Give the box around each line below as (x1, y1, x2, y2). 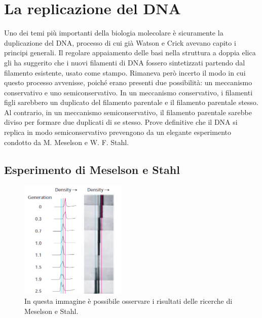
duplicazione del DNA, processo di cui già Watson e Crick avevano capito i (4, 37, 236, 48)
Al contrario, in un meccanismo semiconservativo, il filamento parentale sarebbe (4, 107, 252, 117)
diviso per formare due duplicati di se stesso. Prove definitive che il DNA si (4, 117, 238, 127)
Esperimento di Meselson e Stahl (4, 161, 180, 177)
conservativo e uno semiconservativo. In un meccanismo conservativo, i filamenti (4, 87, 253, 97)
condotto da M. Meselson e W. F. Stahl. (4, 136, 129, 147)
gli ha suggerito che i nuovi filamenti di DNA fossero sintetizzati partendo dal (4, 57, 245, 67)
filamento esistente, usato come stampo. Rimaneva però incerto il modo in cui (4, 67, 246, 78)
